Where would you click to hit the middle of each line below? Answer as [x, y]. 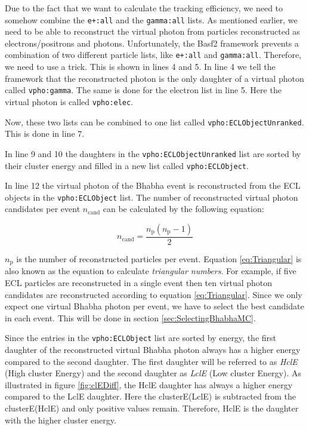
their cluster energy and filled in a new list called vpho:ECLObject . [127, 165]
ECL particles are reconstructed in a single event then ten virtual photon [139, 283]
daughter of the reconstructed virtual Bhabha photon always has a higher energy [153, 350]
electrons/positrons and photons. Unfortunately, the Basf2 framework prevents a [152, 43]
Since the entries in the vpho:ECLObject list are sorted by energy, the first [140, 338]
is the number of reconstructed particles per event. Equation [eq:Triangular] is [159, 259]
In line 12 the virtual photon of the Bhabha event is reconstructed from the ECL [153, 185]
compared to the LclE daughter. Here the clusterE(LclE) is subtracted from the [150, 396]
